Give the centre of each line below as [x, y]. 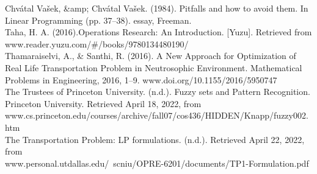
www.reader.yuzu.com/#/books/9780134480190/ [97, 43]
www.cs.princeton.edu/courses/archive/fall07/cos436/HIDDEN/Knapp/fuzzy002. [157, 115]
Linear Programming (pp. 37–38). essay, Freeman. [98, 20]
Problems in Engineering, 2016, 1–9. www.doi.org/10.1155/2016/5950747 [141, 79]
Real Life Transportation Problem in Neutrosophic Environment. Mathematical [154, 67]
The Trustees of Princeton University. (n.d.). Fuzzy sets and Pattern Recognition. [158, 92]
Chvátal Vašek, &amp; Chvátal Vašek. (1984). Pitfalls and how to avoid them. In [157, 8]
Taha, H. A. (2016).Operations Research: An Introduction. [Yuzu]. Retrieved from [158, 32]
